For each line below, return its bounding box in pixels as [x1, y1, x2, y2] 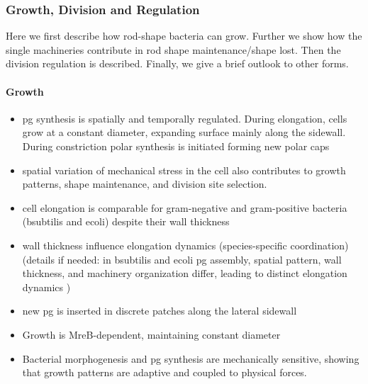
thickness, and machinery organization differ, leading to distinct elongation [22, 266, 347, 281]
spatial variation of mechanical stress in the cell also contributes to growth [22, 162, 346, 177]
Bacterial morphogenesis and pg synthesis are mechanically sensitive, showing [22, 351, 359, 366]
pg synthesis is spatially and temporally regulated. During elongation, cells [22, 111, 347, 125]
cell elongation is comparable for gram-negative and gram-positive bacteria [22, 200, 347, 215]
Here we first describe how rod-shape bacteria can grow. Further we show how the [6, 28, 362, 43]
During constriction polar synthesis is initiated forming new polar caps [22, 138, 330, 153]
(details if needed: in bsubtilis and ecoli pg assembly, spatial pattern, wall [22, 252, 342, 266]
